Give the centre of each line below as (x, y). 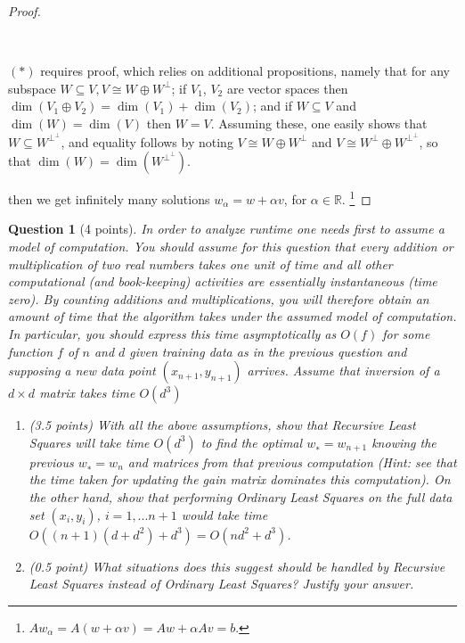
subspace (32, 88)
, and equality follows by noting (147, 141)
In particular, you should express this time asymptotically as (172, 334)
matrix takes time (87, 393)
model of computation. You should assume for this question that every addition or (231, 247)
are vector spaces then (287, 88)
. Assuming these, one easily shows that (319, 123)
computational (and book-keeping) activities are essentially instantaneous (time (223, 281)
